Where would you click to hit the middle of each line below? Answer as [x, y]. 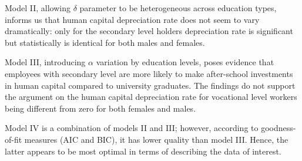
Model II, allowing [38, 8]
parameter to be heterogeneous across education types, [178, 8]
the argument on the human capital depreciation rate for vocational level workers [151, 97]
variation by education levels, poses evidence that [185, 62]
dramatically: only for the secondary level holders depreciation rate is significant [149, 31]
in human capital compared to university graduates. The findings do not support [150, 85]
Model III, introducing [45, 62]
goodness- [278, 128]
